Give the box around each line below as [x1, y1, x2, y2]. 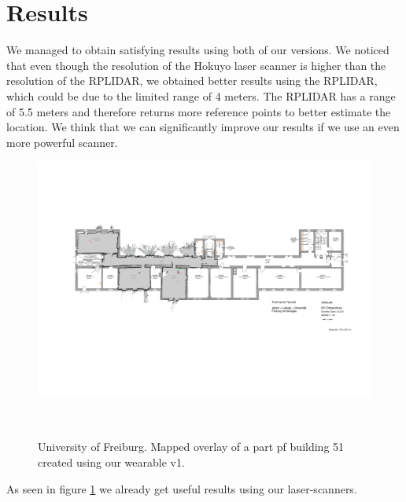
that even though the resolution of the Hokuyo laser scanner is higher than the [6, 57, 386, 73]
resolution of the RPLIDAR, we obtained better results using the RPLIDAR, [6, 72, 378, 89]
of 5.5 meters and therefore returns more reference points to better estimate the [6, 103, 391, 119]
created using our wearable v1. [38, 453, 185, 470]
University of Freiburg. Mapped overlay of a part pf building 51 [38, 438, 345, 455]
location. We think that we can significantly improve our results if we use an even [6, 119, 400, 135]
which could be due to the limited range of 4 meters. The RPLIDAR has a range [6, 87, 396, 104]
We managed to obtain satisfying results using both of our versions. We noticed [6, 42, 389, 58]
